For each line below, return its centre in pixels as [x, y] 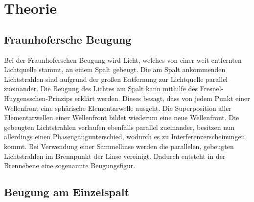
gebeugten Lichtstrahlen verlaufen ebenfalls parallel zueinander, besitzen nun [119, 127]
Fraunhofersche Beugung [68, 39]
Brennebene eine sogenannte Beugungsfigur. [70, 165]
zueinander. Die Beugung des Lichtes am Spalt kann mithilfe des [101, 88]
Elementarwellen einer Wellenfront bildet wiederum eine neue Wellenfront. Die [122, 117]
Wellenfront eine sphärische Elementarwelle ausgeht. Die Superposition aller [118, 108]
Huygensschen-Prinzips [38, 98]
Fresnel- [212, 88]
